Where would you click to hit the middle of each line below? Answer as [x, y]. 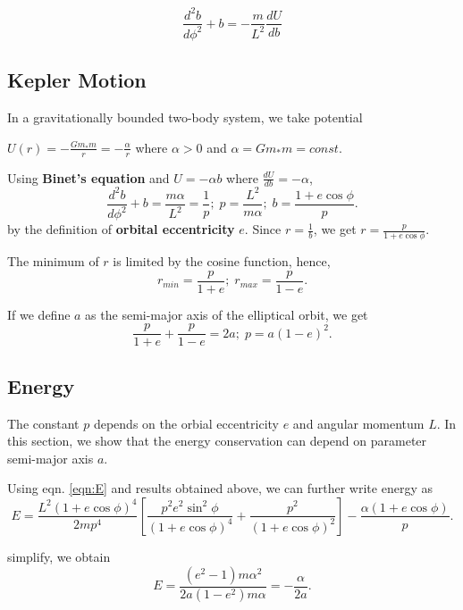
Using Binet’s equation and [88, 177]
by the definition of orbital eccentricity [121, 229]
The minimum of [53, 261]
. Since [263, 229]
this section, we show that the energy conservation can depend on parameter [217, 441]
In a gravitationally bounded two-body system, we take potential [185, 117]
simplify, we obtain [59, 556]
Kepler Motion [77, 80]
